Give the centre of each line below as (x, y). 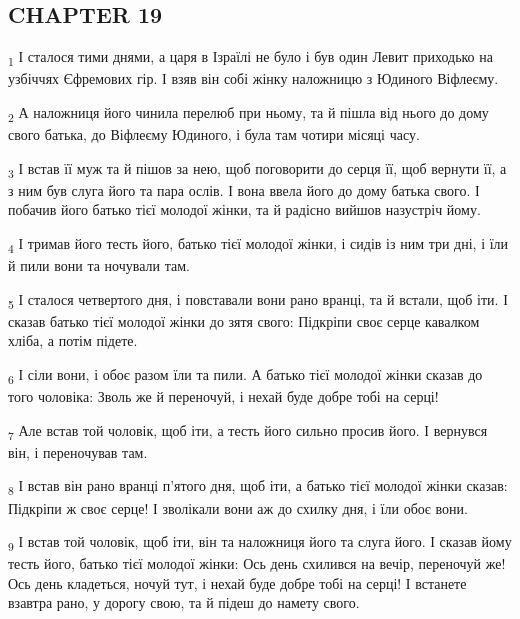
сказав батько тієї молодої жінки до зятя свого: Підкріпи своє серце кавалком (244, 320)
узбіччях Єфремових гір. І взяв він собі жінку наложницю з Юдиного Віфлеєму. (253, 78)
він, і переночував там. (78, 451)
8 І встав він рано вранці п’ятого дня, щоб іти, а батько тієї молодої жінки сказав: (258, 487)
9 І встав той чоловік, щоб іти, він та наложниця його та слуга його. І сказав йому (260, 542)
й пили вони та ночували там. (99, 265)
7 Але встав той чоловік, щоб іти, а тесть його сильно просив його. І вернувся (248, 431)
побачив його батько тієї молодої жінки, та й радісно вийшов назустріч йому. (244, 209)
